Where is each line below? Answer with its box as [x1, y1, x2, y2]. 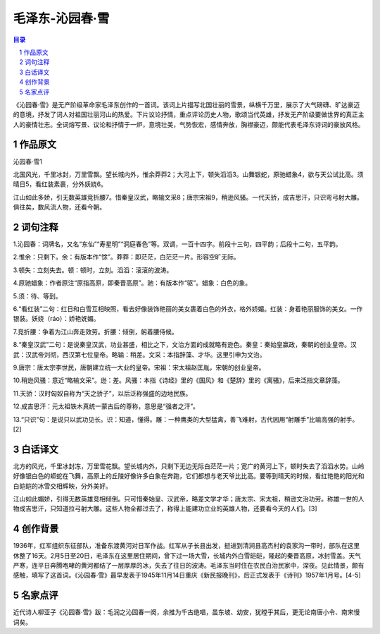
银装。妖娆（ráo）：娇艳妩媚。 [13, 315, 100, 323]
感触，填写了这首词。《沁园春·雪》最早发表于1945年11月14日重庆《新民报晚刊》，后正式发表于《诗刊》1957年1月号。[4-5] [13, 571, 362, 580]
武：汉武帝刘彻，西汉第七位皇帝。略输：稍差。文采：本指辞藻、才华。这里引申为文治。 [13, 350, 266, 359]
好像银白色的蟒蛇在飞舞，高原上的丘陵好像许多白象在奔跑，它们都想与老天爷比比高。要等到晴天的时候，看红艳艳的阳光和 [13, 472, 365, 480]
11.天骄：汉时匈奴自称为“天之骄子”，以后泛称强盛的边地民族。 [13, 389, 192, 398]
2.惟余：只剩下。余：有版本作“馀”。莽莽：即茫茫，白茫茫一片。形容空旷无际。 [13, 252, 240, 261]
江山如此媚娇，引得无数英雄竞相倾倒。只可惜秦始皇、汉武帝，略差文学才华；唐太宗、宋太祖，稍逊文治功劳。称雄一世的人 [13, 494, 365, 503]
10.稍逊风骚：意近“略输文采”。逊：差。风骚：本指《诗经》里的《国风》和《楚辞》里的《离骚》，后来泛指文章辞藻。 [13, 376, 344, 384]
